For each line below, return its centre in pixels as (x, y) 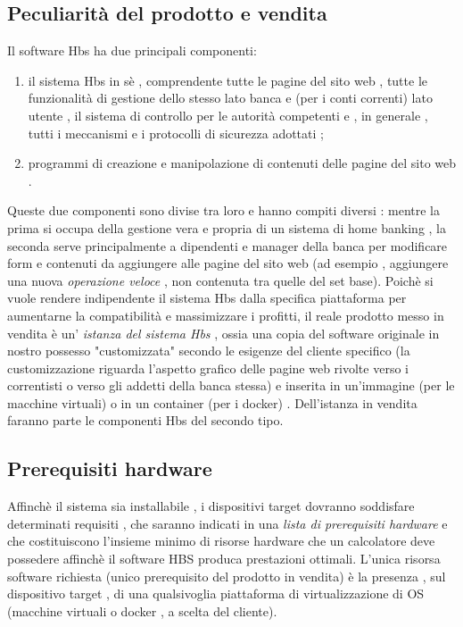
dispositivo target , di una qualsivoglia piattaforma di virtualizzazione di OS (216, 594)
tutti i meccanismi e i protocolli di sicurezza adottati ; (176, 133)
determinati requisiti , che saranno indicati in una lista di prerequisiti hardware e (227, 523)
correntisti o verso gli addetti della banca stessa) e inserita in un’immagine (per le (231, 385)
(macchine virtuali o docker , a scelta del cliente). (142, 610)
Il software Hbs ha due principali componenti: (132, 50)
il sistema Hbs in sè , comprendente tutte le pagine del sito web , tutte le (227, 80)
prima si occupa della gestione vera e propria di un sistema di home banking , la (227, 227)
